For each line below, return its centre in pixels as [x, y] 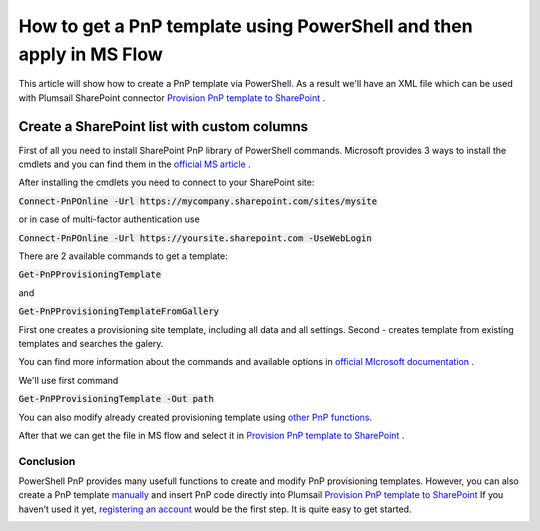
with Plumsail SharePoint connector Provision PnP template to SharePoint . [172, 97]
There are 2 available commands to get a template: [123, 256]
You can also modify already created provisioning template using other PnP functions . [195, 417]
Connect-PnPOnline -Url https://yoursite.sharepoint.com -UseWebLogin [195, 238]
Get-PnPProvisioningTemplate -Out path [116, 399]
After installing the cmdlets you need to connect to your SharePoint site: [166, 182]
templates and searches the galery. [91, 343]
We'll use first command [68, 380]
